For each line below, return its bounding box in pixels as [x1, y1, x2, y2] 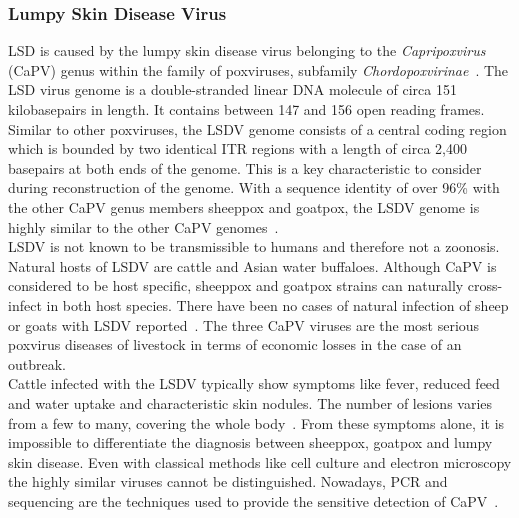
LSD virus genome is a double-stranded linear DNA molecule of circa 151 [8, 79, 457, 100]
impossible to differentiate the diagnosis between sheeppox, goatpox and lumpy [8, 432, 493, 453]
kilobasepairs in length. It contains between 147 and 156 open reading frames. [8, 99, 485, 119]
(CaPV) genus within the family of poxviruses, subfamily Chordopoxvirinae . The [8, 59, 509, 80]
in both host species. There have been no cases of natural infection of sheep [46, 294, 509, 315]
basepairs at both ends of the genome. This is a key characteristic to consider [8, 157, 482, 178]
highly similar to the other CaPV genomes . [8, 216, 279, 237]
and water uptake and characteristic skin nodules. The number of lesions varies [8, 392, 493, 413]
